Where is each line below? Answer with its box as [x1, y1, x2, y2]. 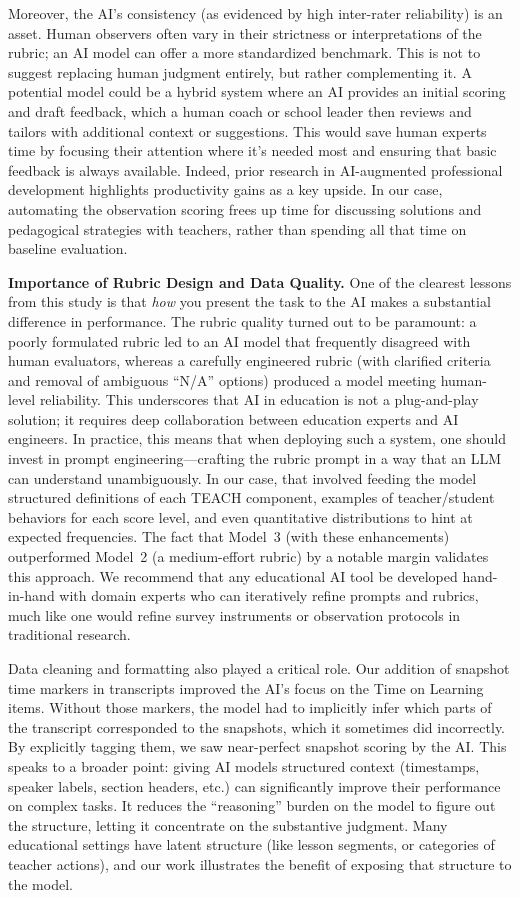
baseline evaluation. [8, 238, 128, 259]
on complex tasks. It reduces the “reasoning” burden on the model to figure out [8, 795, 496, 816]
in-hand [8, 585, 55, 606]
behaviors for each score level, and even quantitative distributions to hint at [8, 506, 473, 527]
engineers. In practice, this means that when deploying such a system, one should [8, 428, 506, 449]
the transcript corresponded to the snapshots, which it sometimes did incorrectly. [8, 716, 505, 737]
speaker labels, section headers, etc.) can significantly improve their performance [8, 775, 501, 796]
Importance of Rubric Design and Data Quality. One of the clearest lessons [8, 271, 512, 292]
